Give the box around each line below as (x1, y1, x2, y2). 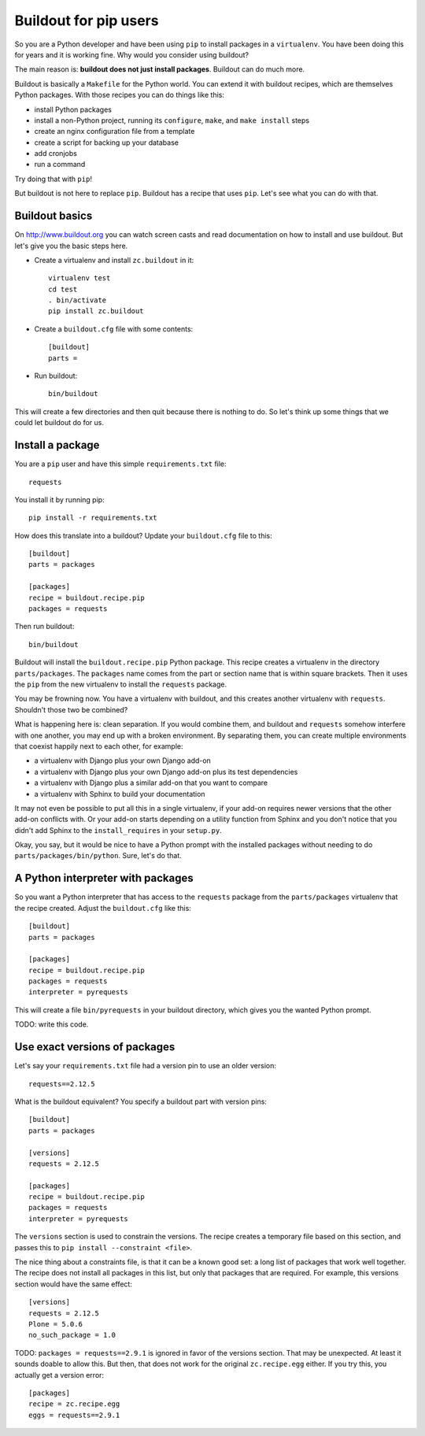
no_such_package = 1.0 (28, 1331, 116, 1340)
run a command (34, 160, 86, 169)
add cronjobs (34, 149, 78, 158)
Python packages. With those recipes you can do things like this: (14, 91, 224, 100)
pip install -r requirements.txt (28, 513, 157, 523)
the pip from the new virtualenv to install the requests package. (14, 679, 227, 689)
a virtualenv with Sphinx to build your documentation (34, 789, 205, 798)
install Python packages (34, 105, 113, 114)
